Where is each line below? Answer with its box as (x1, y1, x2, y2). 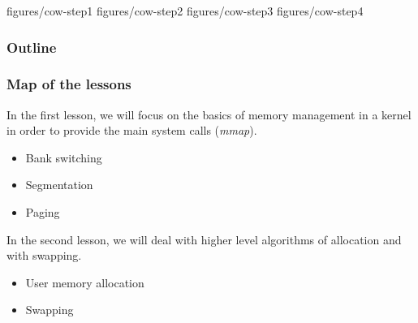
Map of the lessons (6, 74, 131, 94)
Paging (25, 204, 60, 221)
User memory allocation (25, 273, 144, 291)
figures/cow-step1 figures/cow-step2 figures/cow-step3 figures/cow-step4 (6, 2, 364, 19)
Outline (6, 37, 57, 57)
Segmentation (25, 176, 93, 193)
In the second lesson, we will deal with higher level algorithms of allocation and (6, 230, 402, 248)
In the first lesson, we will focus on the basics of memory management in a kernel (6, 106, 412, 123)
